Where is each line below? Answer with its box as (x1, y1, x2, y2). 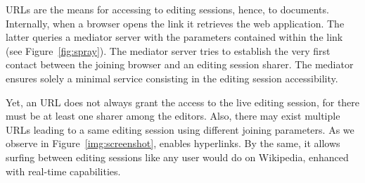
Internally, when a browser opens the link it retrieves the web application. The (6, 15, 345, 30)
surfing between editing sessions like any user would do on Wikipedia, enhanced (6, 149, 349, 164)
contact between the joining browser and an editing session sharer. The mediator (6, 57, 354, 72)
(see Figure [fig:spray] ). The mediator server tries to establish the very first (6, 43, 331, 58)
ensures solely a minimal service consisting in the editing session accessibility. (6, 70, 338, 85)
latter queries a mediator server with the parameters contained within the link (6, 30, 343, 44)
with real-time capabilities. (6, 163, 121, 178)
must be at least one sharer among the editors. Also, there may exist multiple (6, 108, 340, 123)
